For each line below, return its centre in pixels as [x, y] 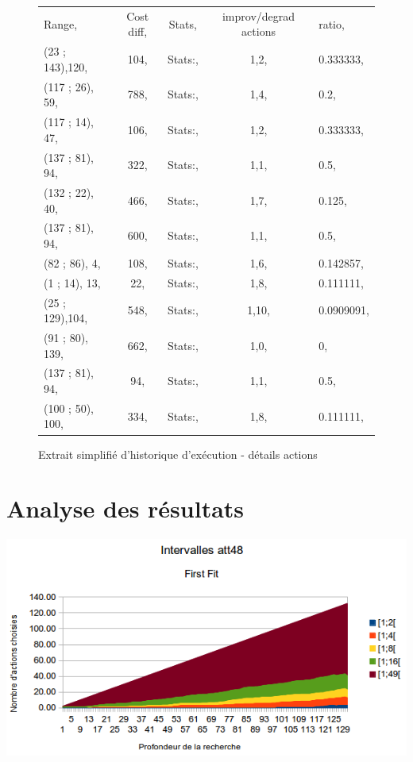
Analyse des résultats [125, 508]
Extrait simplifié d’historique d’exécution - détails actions [178, 454]
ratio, [332, 23]
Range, [61, 23]
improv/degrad [259, 15]
